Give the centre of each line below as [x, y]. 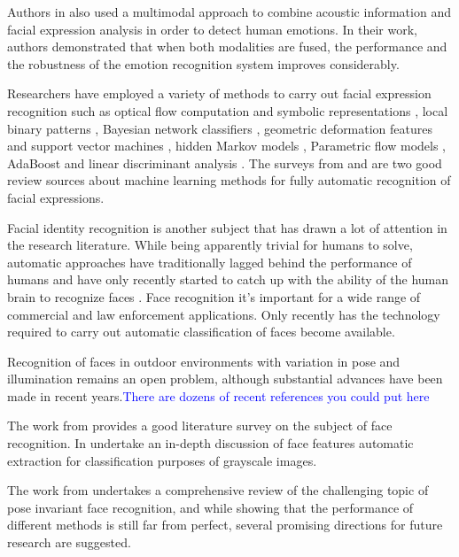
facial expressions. [56, 197]
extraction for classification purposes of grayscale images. [162, 460]
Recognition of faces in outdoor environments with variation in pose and [204, 361]
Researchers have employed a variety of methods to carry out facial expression [219, 93]
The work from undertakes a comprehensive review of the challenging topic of [218, 490]
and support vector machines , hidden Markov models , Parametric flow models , [227, 146]
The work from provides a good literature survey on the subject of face [200, 425]
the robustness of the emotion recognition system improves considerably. [203, 63]
